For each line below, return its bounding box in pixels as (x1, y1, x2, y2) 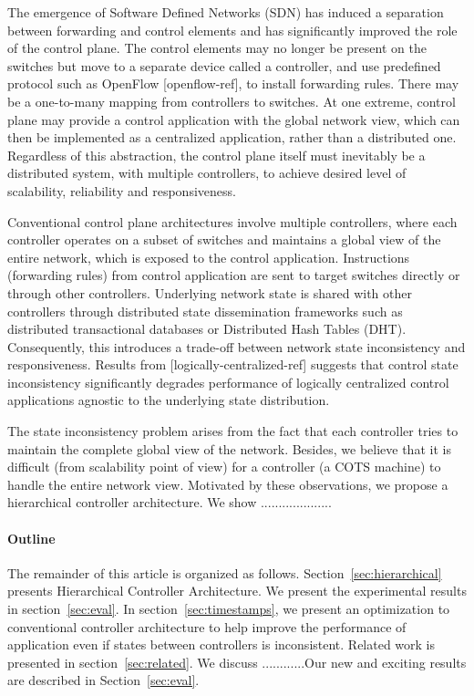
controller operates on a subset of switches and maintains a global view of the (7, 230, 441, 249)
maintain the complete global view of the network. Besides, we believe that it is (7, 439, 451, 458)
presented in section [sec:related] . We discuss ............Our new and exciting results (7, 652, 467, 671)
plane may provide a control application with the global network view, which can (7, 109, 460, 129)
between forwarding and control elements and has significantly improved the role (7, 20, 458, 39)
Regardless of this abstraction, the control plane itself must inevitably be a (7, 145, 426, 164)
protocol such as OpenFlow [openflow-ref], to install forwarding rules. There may (7, 74, 459, 93)
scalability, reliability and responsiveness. (7, 181, 236, 200)
